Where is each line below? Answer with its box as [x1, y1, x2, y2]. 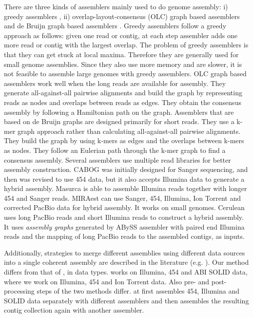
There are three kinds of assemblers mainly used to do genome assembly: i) [4, 1, 228, 11]
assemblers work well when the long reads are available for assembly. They [4, 78, 226, 88]
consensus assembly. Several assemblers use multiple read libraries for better [4, 154, 231, 165]
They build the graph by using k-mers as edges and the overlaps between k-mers [4, 135, 244, 146]
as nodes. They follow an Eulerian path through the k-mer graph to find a [4, 145, 226, 155]
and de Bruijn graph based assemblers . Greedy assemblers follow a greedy [4, 21, 227, 31]
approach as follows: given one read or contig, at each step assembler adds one [4, 30, 237, 40]
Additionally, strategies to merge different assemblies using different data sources [4, 247, 245, 257]
